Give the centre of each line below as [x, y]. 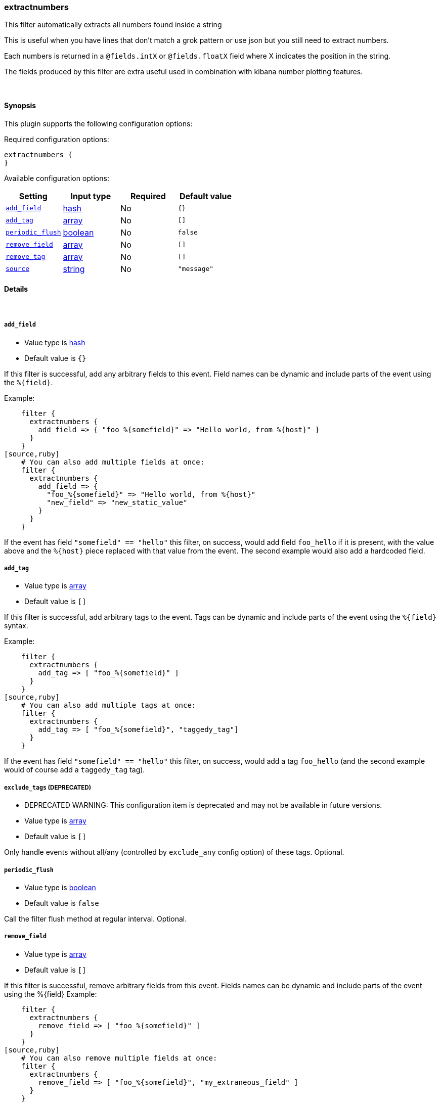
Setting [33, 196]
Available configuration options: [57, 178]
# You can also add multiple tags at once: [108, 705]
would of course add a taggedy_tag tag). [75, 770]
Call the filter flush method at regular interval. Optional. [96, 919]
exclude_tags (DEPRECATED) [48, 787]
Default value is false [62, 903]
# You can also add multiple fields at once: [113, 462]
